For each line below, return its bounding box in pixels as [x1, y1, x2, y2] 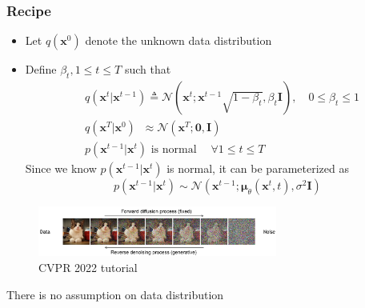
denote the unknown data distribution [85, 32, 272, 49]
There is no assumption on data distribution [6, 286, 224, 302]
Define [25, 61, 57, 78]
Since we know [25, 160, 97, 177]
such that [124, 61, 171, 78]
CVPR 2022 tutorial [38, 259, 138, 276]
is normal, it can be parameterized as [166, 160, 349, 177]
